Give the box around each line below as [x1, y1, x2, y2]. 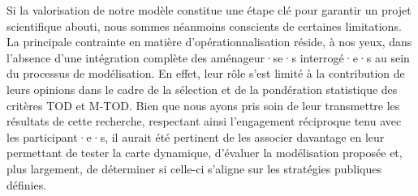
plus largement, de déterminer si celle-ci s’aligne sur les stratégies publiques [6, 160, 381, 177]
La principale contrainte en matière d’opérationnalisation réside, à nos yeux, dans [6, 33, 412, 50]
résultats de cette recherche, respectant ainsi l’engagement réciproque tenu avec [6, 113, 402, 130]
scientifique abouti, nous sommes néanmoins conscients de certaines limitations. [6, 17, 402, 34]
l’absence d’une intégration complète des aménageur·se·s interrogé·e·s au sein [6, 49, 410, 66]
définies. [6, 176, 47, 193]
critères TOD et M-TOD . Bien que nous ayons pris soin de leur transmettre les [6, 96, 400, 113]
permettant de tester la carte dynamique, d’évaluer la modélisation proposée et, [6, 144, 403, 161]
